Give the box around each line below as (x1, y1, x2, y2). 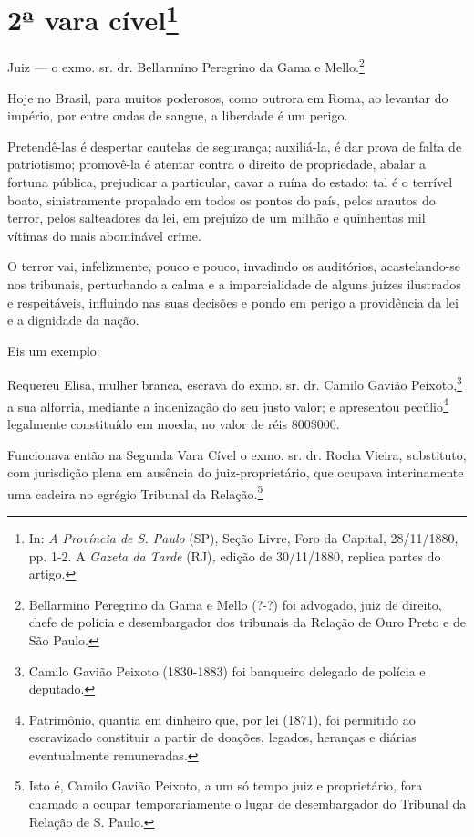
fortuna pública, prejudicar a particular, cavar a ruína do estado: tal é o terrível (7, 173, 453, 192)
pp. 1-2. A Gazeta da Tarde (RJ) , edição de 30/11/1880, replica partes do (28, 546, 441, 565)
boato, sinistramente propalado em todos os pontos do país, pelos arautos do (7, 190, 436, 209)
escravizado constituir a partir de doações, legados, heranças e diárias (28, 727, 417, 747)
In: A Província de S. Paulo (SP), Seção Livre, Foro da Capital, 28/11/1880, (28, 528, 459, 547)
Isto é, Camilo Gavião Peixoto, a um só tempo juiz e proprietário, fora (28, 776, 423, 795)
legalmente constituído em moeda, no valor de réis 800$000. (7, 413, 340, 433)
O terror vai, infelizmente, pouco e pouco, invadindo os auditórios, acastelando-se (7, 256, 461, 276)
